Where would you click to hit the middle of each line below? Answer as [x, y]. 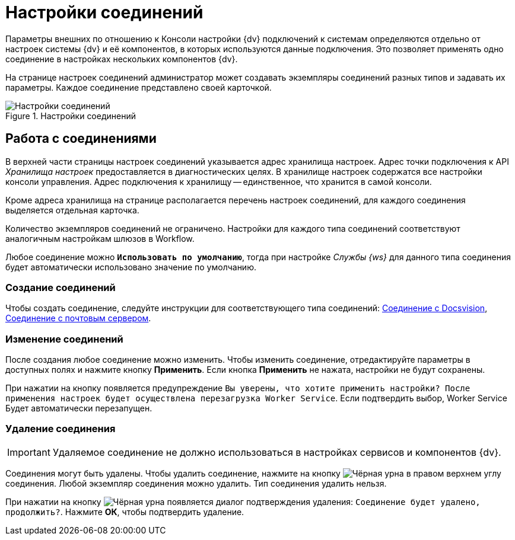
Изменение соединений [64, 339]
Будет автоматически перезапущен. [79, 408]
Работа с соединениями [81, 139]
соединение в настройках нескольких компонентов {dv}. [122, 59]
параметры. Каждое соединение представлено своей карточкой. [139, 87]
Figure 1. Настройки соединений [71, 116]
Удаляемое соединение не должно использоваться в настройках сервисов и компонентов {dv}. [277, 452]
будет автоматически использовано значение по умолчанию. [131, 267]
